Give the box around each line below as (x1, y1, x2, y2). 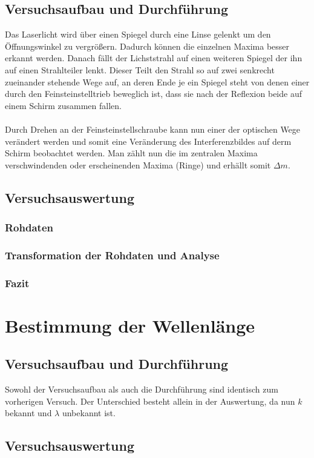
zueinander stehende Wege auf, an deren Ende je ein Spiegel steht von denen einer (5, 75, 310, 88)
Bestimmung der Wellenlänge (5, 313, 255, 337)
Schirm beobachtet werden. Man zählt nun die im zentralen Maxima (5, 147, 258, 159)
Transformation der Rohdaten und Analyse (5, 247, 220, 262)
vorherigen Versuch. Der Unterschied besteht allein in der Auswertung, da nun (5, 394, 295, 407)
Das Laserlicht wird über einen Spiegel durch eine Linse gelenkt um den (5, 28, 271, 41)
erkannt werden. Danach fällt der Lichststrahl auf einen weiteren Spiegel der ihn (5, 51, 303, 64)
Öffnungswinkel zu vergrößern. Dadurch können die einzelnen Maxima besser (5, 39, 290, 52)
